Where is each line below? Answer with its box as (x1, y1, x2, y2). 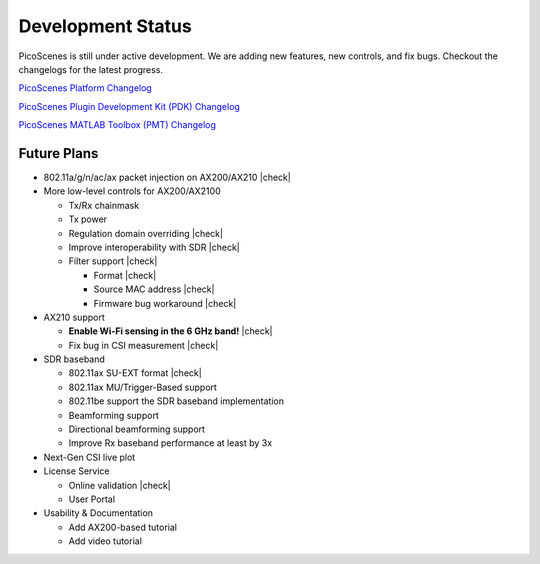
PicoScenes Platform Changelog (18, 82, 152, 94)
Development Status (18, 15, 192, 37)
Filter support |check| (68, 255, 158, 267)
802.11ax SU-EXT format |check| (68, 367, 202, 379)
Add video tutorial (68, 535, 142, 547)
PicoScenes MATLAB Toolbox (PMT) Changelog (18, 119, 217, 131)
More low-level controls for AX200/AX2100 (43, 185, 221, 197)
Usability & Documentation (43, 507, 154, 519)
